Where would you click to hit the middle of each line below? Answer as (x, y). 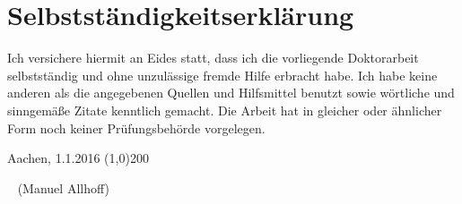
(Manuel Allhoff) (63, 187)
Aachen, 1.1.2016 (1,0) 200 (78, 158)
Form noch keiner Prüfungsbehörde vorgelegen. (136, 127)
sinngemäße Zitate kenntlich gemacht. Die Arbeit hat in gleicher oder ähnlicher (225, 110)
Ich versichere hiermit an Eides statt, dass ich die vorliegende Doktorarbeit (213, 58)
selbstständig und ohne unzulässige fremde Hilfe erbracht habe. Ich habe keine (222, 75)
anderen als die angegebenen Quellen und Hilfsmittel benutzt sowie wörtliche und (231, 93)
